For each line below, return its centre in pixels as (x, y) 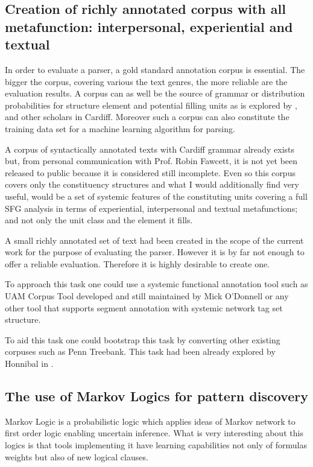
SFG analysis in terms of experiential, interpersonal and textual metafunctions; (151, 208)
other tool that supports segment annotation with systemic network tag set (144, 307)
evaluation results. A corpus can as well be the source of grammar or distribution (155, 93)
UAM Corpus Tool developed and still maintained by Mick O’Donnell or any (147, 296)
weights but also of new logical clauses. (77, 456)
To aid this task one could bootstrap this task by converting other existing (143, 339)
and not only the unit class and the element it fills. (99, 220)
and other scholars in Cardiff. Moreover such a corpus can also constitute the (147, 117)
